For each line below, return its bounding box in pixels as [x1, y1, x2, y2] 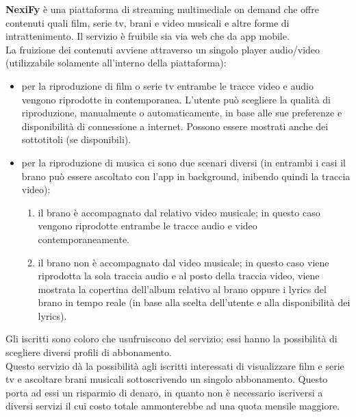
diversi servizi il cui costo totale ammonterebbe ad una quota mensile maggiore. [5, 399, 340, 413]
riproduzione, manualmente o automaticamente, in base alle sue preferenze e [21, 105, 342, 120]
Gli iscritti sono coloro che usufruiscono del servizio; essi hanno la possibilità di [5, 331, 338, 346]
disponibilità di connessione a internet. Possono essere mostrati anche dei [21, 118, 329, 133]
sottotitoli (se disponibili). [21, 132, 131, 147]
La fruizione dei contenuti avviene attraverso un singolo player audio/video [5, 42, 320, 56]
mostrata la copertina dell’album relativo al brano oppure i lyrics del [38, 281, 327, 296]
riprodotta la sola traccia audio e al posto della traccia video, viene [38, 268, 320, 283]
